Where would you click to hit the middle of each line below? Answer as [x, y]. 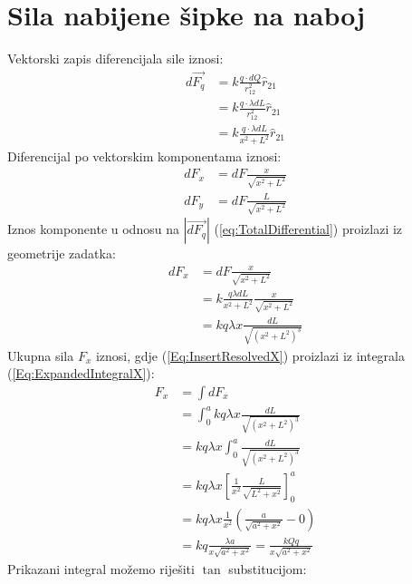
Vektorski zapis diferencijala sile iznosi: [115, 58]
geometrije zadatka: [62, 253]
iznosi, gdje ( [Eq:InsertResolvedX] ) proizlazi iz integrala [250, 355]
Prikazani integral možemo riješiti [101, 568]
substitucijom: [268, 568]
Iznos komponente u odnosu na [93, 229]
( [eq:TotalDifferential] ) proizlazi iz [308, 229]
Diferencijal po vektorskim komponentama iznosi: [144, 156]
